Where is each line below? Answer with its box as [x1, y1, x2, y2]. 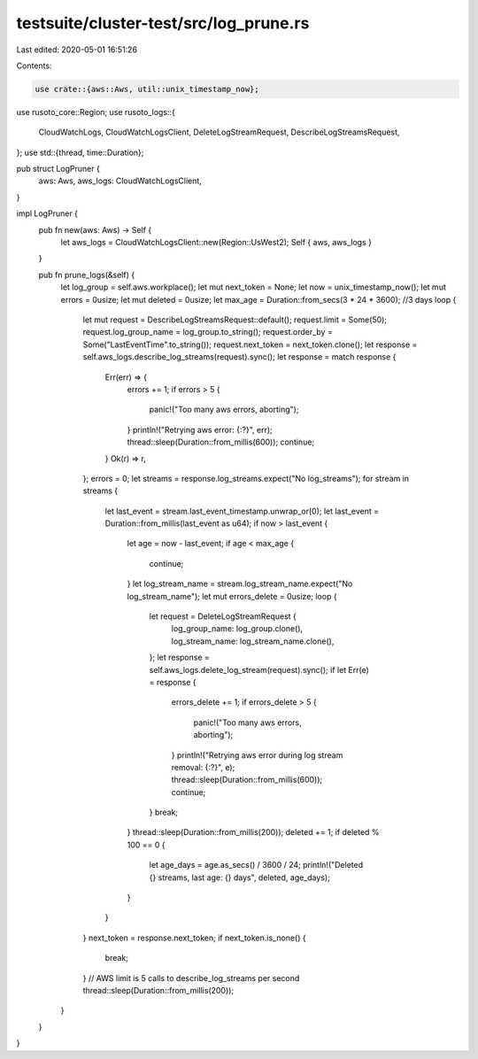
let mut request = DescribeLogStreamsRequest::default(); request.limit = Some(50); [82, 314, 388, 325]
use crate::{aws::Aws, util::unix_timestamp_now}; [35, 84, 260, 94]
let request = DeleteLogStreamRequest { [149, 611, 297, 622]
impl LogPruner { [16, 208, 79, 219]
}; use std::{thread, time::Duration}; [16, 147, 144, 158]
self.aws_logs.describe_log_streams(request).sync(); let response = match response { [82, 352, 397, 362]
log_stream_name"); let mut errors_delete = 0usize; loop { [127, 591, 337, 601]
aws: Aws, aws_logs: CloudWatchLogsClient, [38, 175, 203, 186]
